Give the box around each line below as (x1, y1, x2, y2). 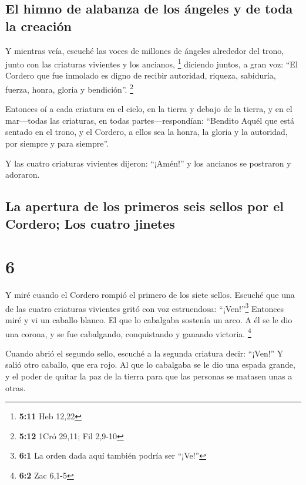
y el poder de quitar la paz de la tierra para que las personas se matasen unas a (5, 370, 292, 382)
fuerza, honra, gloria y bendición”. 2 (5, 82, 133, 95)
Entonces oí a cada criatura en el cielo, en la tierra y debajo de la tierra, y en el (5, 103, 292, 115)
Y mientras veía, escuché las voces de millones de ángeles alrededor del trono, (5, 44, 284, 56)
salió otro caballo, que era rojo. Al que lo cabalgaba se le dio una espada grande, (5, 358, 295, 371)
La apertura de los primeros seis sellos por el (5, 197, 284, 215)
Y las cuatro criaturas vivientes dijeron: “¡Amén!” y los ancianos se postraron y (5, 157, 291, 169)
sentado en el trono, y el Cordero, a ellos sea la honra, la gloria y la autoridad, (5, 126, 288, 138)
